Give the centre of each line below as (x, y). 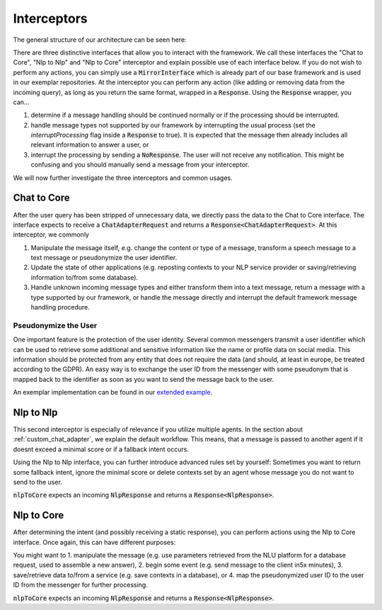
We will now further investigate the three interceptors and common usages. (123, 178)
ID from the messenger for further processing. (80, 585)
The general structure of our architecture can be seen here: (100, 40)
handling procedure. (60, 307)
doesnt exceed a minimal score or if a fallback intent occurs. (101, 449)
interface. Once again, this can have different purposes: (94, 542)
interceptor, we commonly (51, 235)
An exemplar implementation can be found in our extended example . (113, 392)
